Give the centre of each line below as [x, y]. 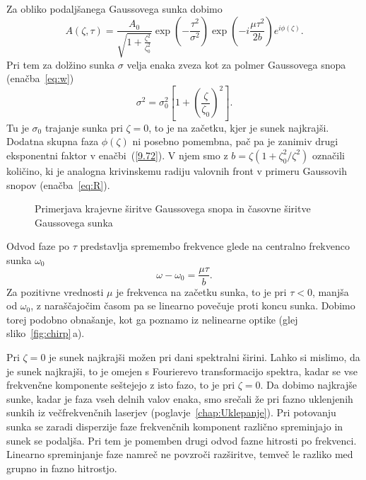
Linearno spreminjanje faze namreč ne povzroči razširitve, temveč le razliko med [180, 454]
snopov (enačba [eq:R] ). [58, 184]
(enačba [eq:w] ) [40, 78]
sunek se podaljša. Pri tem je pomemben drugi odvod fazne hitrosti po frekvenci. [182, 440]
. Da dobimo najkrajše [308, 385]
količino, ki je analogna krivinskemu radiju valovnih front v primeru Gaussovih [177, 170]
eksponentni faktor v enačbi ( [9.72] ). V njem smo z [117, 155]
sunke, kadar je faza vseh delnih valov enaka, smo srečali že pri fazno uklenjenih [180, 398]
